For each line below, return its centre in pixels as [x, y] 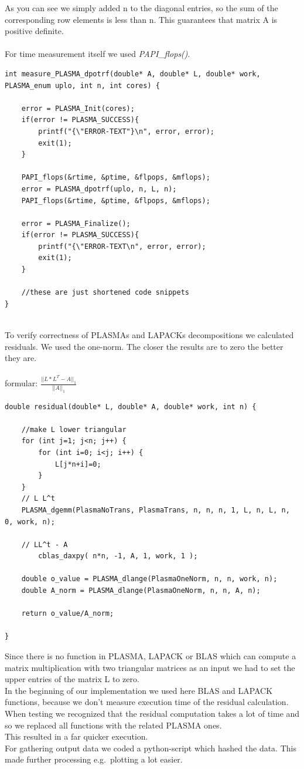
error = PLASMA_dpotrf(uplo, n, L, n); [99, 189]
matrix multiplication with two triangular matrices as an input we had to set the [150, 667]
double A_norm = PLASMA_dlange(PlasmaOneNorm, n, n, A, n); [141, 591]
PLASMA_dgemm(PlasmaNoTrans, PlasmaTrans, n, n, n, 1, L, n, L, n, [156, 510]
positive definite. [34, 31]
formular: [21, 383]
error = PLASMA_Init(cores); [78, 108]
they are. [21, 358]
